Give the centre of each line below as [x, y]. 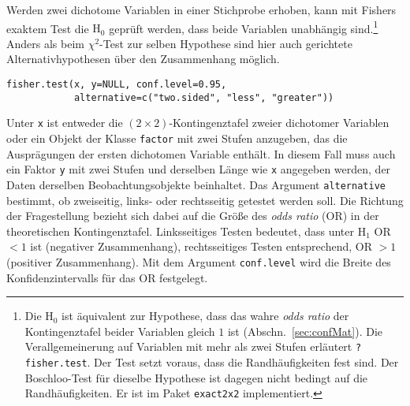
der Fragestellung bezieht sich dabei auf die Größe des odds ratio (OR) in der [193, 216]
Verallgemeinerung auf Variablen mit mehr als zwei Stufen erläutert [188, 346]
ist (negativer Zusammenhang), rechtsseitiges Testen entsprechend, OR [201, 246]
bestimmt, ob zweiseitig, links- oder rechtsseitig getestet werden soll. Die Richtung [205, 200]
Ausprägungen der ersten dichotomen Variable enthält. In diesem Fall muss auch [201, 153]
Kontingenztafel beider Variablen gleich [120, 331]
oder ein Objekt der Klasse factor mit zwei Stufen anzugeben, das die [177, 138]
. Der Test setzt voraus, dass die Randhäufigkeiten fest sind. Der [243, 362]
